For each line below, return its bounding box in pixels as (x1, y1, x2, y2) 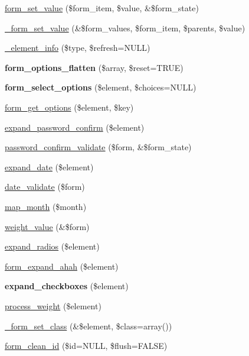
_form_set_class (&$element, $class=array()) (5, 319, 172, 332)
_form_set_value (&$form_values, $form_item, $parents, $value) (5, 21, 245, 34)
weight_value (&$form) (5, 220, 90, 232)
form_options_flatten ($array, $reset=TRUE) (5, 61, 184, 73)
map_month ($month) (5, 200, 87, 212)
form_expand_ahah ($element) (5, 260, 119, 272)
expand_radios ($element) (5, 240, 100, 253)
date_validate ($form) (5, 180, 85, 193)
